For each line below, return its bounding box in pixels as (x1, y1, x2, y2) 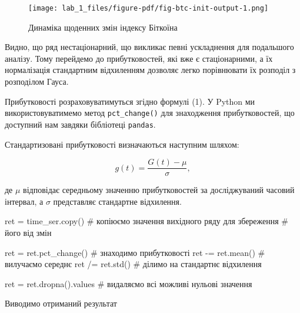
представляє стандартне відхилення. (53, 195, 182, 207)
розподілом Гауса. (5, 75, 69, 88)
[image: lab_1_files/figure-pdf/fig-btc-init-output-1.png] (28, 4, 269, 12)
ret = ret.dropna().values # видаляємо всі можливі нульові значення (5, 277, 252, 289)
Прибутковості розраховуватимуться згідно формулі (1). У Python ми (5, 95, 255, 107)
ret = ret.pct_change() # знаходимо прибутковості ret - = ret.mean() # (5, 246, 265, 258)
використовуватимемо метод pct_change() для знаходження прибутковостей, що (5, 106, 295, 119)
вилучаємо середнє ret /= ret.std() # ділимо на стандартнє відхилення (5, 258, 262, 270)
